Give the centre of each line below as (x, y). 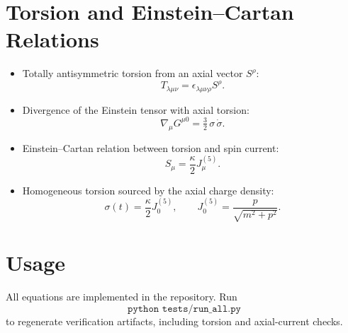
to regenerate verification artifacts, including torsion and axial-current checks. (174, 321)
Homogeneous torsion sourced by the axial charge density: (148, 190)
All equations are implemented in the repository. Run (122, 297)
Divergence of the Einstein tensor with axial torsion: (136, 109)
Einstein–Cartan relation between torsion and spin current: (151, 147)
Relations (52, 39)
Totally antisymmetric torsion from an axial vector (133, 73)
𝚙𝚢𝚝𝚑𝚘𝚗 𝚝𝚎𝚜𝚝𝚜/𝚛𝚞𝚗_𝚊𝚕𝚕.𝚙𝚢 (184, 309)
